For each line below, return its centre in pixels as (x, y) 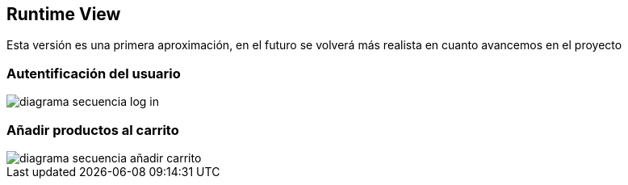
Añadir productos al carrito (93, 130)
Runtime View (64, 14)
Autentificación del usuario (94, 73)
